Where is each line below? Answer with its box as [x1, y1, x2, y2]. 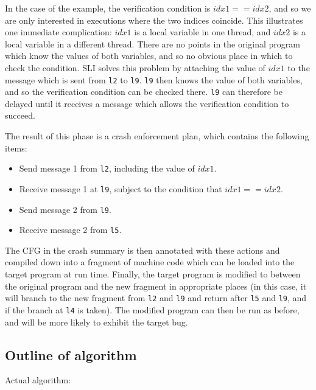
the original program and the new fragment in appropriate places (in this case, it [5, 279, 307, 292]
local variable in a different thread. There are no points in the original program [5, 37, 300, 50]
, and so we [269, 2, 311, 14]
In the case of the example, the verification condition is [5, 2, 211, 14]
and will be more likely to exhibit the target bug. [5, 315, 188, 328]
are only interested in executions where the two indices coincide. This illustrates [5, 13, 303, 26]
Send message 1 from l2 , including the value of [19, 162, 195, 175]
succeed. [5, 109, 35, 122]
